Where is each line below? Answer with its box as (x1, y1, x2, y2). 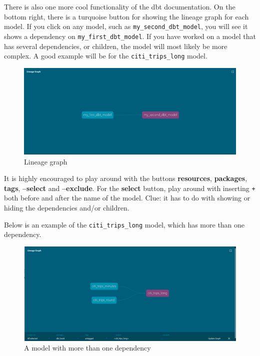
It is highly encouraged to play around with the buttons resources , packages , (4, 173, 247, 183)
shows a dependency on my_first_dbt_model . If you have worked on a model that (4, 30, 256, 41)
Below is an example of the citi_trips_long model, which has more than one (4, 219, 245, 229)
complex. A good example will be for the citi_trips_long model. (4, 50, 207, 61)
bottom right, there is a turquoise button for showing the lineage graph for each (4, 11, 249, 21)
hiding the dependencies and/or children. (4, 202, 129, 213)
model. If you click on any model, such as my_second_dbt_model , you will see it (4, 21, 248, 31)
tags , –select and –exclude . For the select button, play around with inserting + (4, 182, 255, 193)
